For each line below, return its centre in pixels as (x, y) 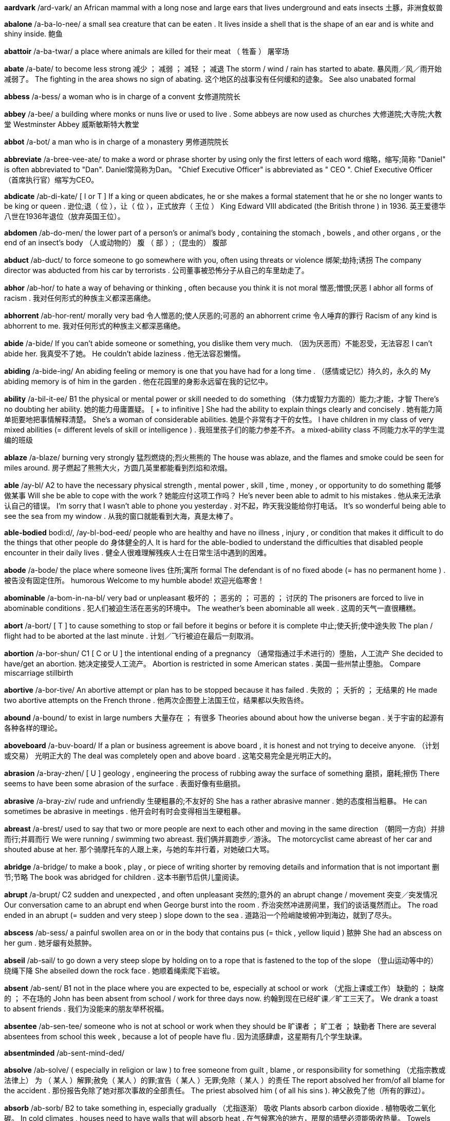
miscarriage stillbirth (39, 673)
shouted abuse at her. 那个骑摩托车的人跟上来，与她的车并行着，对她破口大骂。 (139, 849)
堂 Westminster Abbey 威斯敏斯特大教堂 (72, 124)
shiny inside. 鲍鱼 (34, 34)
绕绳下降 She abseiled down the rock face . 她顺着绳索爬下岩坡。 (114, 971)
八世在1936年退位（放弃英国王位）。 (64, 216)
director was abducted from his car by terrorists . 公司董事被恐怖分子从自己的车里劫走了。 (156, 270)
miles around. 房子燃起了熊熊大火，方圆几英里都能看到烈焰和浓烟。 (118, 468)
